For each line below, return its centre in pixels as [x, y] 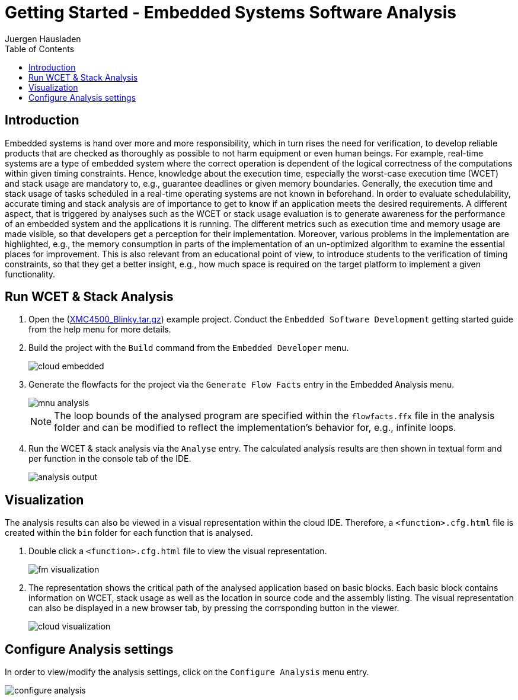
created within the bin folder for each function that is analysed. [129, 533]
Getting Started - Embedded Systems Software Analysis [231, 12]
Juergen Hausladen [43, 39]
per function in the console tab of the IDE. [110, 459]
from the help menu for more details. [100, 330]
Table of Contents [40, 49]
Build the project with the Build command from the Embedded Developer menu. [189, 348]
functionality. [30, 274]
